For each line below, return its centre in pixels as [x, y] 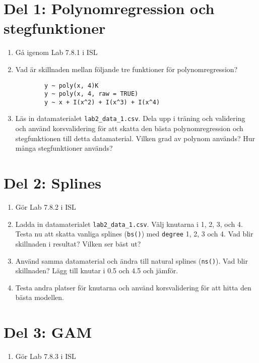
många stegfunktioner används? [64, 148]
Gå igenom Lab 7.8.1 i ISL [56, 52]
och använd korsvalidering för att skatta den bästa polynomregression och [129, 128]
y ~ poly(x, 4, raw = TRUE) [91, 94]
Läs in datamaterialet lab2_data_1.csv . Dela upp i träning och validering [130, 118]
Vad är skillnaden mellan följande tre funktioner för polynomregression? [126, 69]
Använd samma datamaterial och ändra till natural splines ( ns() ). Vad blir [132, 260]
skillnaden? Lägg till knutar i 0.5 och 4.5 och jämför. [97, 270]
